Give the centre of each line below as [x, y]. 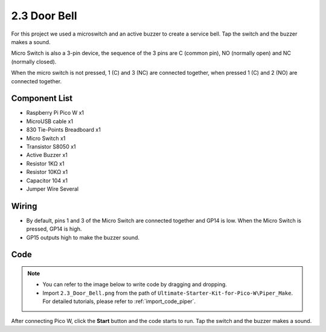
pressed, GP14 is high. [54, 229]
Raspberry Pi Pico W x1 [55, 113]
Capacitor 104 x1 [47, 180]
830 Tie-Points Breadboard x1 [63, 130]
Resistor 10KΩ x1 [47, 172]
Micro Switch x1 [46, 138]
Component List [42, 99]
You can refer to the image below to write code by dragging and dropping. [135, 284]
